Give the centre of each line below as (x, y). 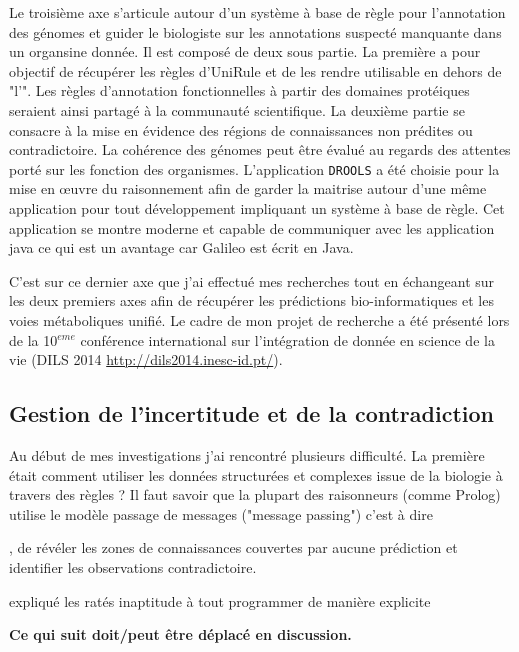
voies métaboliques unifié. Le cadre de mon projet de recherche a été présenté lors (259, 319)
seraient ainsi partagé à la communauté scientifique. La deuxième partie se (237, 109)
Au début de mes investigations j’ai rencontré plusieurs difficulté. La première (247, 454)
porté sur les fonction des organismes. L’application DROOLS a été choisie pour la (254, 168)
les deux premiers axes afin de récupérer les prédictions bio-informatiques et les (251, 300)
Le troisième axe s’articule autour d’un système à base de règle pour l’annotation (257, 12)
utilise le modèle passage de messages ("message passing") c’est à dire (221, 513)
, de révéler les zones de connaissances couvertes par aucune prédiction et (233, 547)
